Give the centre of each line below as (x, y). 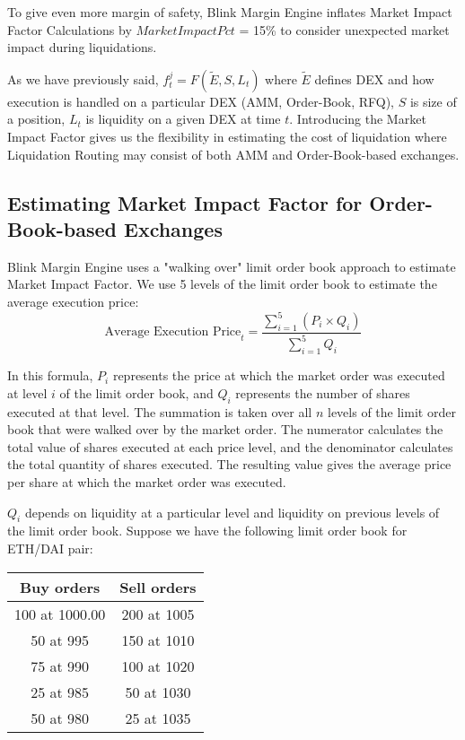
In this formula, (50, 375)
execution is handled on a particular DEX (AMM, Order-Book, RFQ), (201, 101)
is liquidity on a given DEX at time (183, 119)
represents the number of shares (323, 392)
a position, (36, 119)
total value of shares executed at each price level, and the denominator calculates (230, 446)
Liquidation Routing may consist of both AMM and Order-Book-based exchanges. (233, 154)
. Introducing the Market (358, 119)
